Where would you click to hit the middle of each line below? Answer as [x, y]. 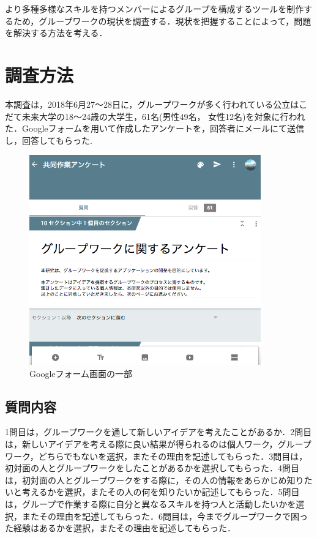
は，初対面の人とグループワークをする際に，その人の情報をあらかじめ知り [155, 480]
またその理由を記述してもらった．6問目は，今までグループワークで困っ [165, 516]
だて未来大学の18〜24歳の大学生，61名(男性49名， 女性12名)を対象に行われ [155, 116]
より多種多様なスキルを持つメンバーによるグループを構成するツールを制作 [155, 9]
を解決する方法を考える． [56, 33]
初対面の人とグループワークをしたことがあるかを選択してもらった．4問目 [152, 468]
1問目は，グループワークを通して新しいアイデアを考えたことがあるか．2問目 [158, 432]
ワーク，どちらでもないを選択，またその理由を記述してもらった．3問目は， [156, 456]
